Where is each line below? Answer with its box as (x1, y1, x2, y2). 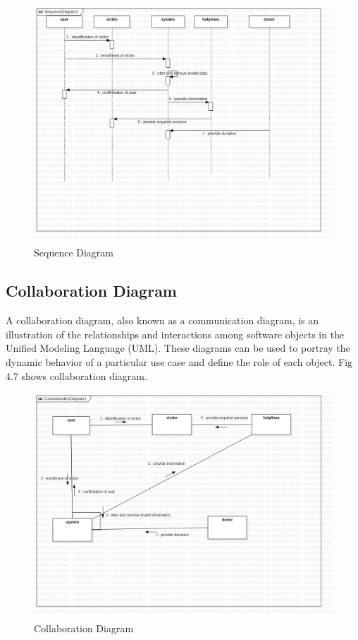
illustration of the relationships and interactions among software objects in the (6, 326, 345, 341)
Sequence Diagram (34, 245, 114, 260)
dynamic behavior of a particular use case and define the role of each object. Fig (6, 354, 353, 369)
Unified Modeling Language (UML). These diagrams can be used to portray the (6, 340, 350, 355)
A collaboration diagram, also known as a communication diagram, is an (6, 313, 319, 328)
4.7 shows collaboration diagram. (6, 368, 147, 383)
